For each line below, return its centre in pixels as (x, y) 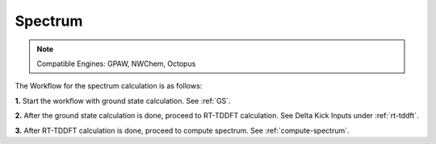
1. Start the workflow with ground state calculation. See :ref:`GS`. (123, 101)
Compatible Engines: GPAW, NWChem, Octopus (116, 64)
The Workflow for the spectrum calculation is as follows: (109, 86)
